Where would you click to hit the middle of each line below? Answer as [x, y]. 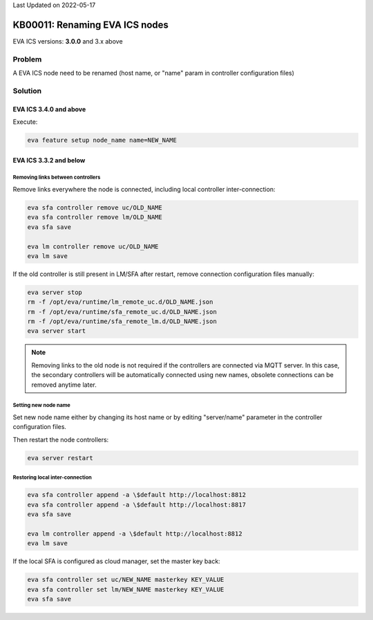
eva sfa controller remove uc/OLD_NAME [95, 207]
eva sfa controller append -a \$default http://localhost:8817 [137, 504]
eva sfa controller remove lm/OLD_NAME [95, 217]
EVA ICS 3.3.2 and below [49, 160]
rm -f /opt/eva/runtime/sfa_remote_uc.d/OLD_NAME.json [122, 312]
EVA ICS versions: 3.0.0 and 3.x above [68, 41]
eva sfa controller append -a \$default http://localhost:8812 [137, 495]
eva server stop [55, 292]
